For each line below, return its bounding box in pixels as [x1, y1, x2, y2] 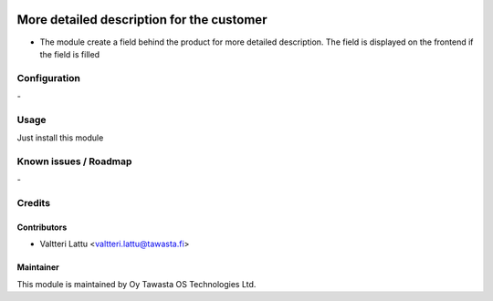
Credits [16, 197, 50, 210]
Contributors [16, 222, 68, 233]
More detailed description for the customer [16, 12, 267, 27]
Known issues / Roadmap [16, 155, 132, 168]
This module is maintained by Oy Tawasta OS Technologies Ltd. [16, 278, 257, 289]
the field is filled [39, 48, 100, 59]
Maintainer [16, 262, 59, 273]
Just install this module [16, 132, 104, 143]
